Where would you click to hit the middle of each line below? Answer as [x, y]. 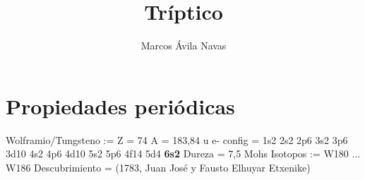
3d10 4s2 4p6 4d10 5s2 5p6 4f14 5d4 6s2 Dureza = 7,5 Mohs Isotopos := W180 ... [183, 154]
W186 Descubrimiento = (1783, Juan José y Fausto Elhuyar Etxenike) [158, 167]
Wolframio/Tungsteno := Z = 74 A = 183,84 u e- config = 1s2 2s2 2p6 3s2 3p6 [177, 139]
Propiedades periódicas [120, 106]
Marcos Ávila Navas [184, 46]
